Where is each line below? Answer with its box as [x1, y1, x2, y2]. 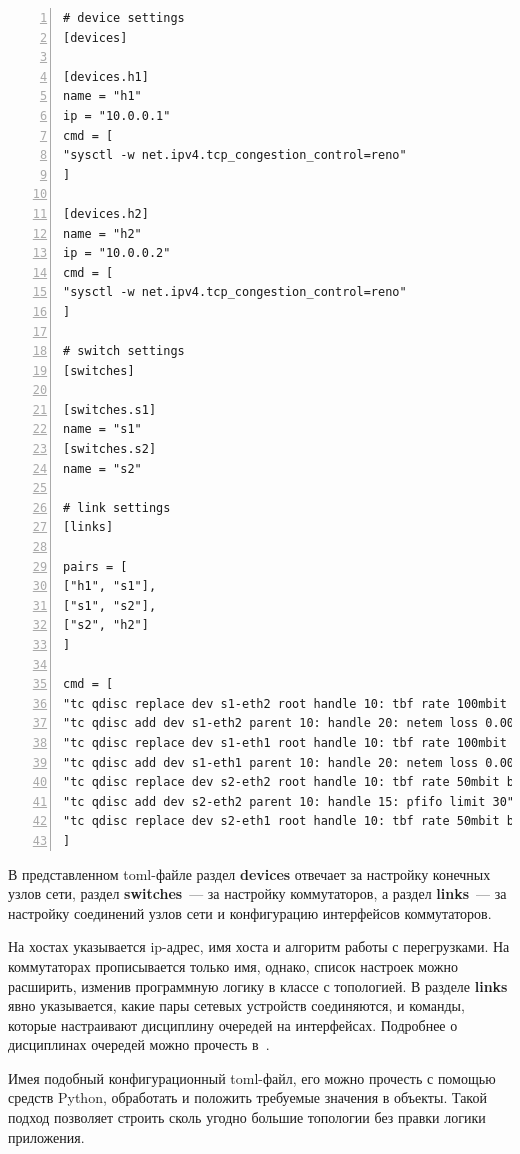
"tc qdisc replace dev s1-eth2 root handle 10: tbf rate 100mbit [63, 696, 507, 711]
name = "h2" [63, 226, 142, 241]
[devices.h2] [63, 206, 149, 221]
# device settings [63, 11, 185, 25]
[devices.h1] [63, 69, 149, 84]
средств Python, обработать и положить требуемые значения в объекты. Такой [8, 1087, 487, 1108]
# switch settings [63, 344, 185, 359]
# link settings [63, 500, 171, 515]
